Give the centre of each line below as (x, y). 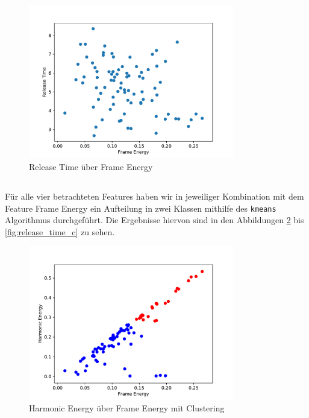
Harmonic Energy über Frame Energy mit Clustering (127, 408)
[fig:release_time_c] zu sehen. (60, 231)
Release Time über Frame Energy (91, 166)
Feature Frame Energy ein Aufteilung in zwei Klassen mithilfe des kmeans (141, 208)
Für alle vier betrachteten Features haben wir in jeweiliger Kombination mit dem (154, 196)
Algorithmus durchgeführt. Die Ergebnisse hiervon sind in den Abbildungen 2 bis (154, 220)
